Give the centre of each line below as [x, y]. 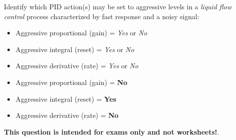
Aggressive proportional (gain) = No [71, 82]
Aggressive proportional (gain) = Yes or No [81, 33]
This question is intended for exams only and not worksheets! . [112, 131]
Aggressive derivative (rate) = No [67, 115]
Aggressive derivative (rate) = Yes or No [77, 66]
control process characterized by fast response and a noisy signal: [102, 16]
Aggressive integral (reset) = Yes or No [75, 49]
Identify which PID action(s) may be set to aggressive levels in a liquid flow [118, 6]
